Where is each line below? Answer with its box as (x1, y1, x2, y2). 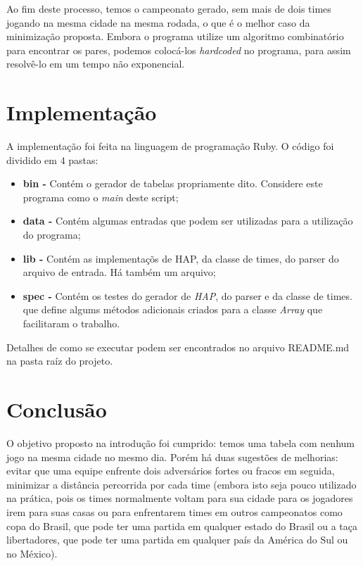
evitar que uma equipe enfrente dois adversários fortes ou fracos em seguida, (6, 463, 335, 478)
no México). (6, 546, 58, 560)
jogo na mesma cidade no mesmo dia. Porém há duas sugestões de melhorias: (6, 449, 338, 464)
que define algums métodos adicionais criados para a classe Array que (23, 302, 323, 317)
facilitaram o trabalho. (23, 316, 120, 331)
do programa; (23, 227, 81, 242)
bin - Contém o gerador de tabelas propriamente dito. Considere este (23, 176, 323, 191)
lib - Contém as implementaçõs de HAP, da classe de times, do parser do (23, 251, 339, 265)
